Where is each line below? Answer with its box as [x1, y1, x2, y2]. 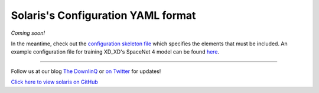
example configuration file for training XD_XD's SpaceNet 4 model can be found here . [11, 48, 220, 55]
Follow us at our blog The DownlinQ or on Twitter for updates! [11, 68, 161, 75]
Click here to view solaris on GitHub [11, 78, 98, 85]
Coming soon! [11, 29, 45, 36]
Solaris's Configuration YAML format [11, 9, 196, 22]
